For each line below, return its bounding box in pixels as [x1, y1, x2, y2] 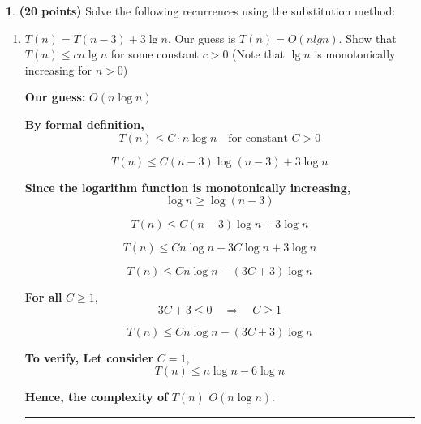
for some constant [110, 45, 199, 62]
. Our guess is [167, 29, 236, 46]
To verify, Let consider [24, 349, 154, 366]
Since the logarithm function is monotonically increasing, [24, 178, 351, 195]
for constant [228, 132, 288, 144]
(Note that [232, 45, 285, 62]
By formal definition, [24, 115, 144, 132]
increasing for [24, 61, 92, 78]
